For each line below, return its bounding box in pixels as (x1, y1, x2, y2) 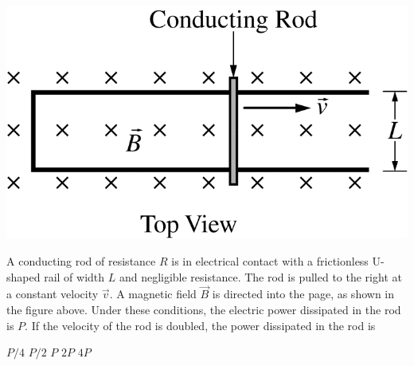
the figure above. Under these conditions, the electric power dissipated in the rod (6, 301, 401, 318)
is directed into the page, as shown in (212, 285, 395, 302)
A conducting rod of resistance (6, 253, 156, 270)
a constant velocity (6, 285, 99, 302)
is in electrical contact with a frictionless (171, 253, 369, 270)
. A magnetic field (109, 285, 197, 302)
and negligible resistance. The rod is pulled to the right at (119, 268, 402, 285)
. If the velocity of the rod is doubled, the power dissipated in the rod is (25, 317, 376, 333)
